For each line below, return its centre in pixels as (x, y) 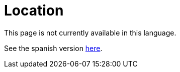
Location (34, 10)
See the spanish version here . (53, 48)
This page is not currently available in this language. (90, 32)
